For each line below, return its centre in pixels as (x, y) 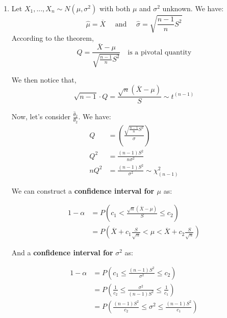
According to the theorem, (53, 37)
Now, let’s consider (41, 116)
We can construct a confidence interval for (83, 190)
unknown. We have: (193, 8)
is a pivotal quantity (160, 52)
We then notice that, (44, 79)
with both (115, 8)
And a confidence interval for (62, 253)
